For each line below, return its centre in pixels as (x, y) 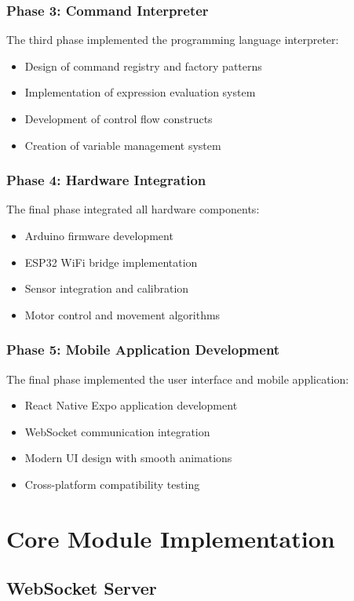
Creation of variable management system (123, 145)
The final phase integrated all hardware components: (133, 209)
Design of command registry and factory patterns (143, 66)
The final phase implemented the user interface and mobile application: (178, 379)
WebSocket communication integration (117, 431)
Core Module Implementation (171, 538)
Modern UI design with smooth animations (128, 458)
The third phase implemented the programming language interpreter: (173, 40)
